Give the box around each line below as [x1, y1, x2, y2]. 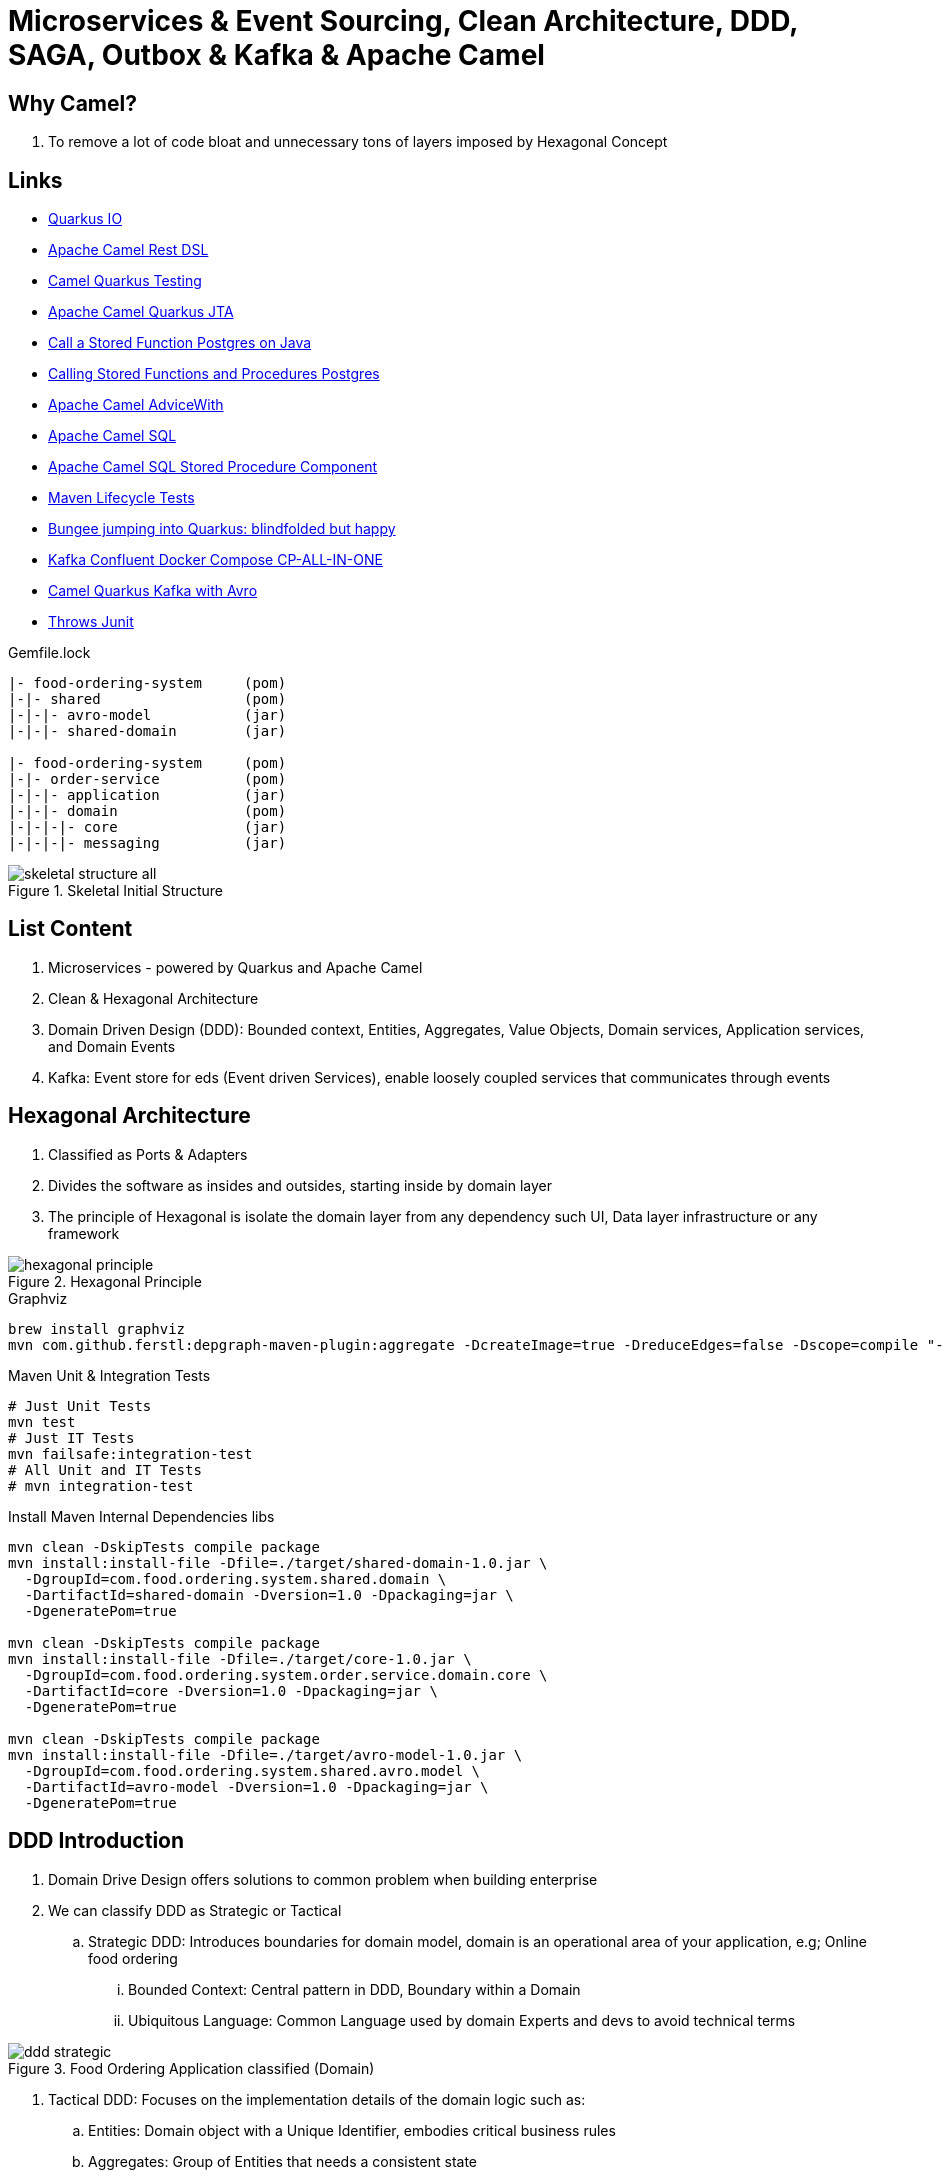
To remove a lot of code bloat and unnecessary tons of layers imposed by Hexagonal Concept [48, 133, 668, 151]
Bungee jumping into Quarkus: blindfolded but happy [48, 520, 396, 538]
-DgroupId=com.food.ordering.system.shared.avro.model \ [24, 1762, 481, 1779]
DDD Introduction [8, 1828, 185, 1854]
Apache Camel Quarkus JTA [48, 303, 234, 321]
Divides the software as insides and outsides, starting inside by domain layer [48, 1176, 552, 1194]
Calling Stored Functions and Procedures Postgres [48, 365, 380, 383]
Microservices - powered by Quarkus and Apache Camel [48, 958, 423, 976]
